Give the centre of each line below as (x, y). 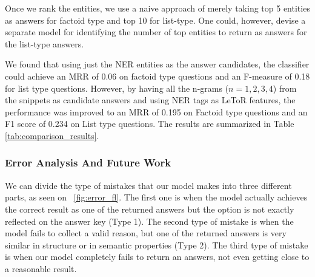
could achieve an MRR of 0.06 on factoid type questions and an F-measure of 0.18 (157, 76)
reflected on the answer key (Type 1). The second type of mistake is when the (149, 221)
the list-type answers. (45, 43)
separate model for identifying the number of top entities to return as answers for (156, 32)
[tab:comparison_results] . (52, 135)
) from (285, 88)
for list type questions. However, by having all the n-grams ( (117, 88)
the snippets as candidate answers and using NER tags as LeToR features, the (150, 100)
